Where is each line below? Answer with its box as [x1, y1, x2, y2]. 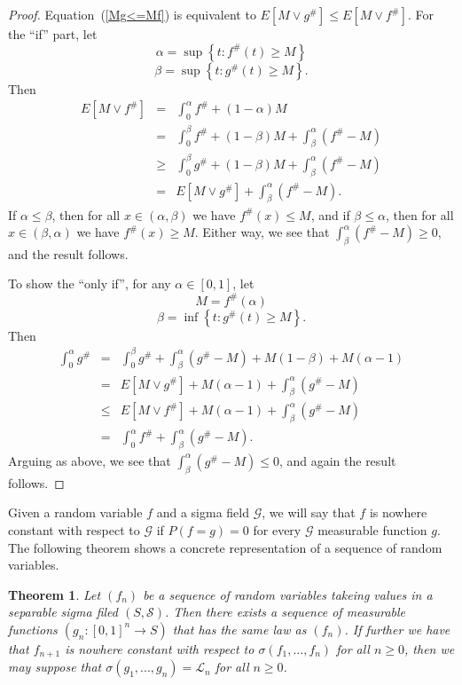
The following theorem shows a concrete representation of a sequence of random [8, 538, 442, 556]
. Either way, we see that [194, 223, 330, 241]
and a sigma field [156, 503, 249, 522]
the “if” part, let [8, 25, 98, 43]
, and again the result [278, 451, 396, 469]
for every [253, 520, 301, 539]
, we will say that [262, 503, 356, 522]
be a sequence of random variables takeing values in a [143, 585, 433, 603]
